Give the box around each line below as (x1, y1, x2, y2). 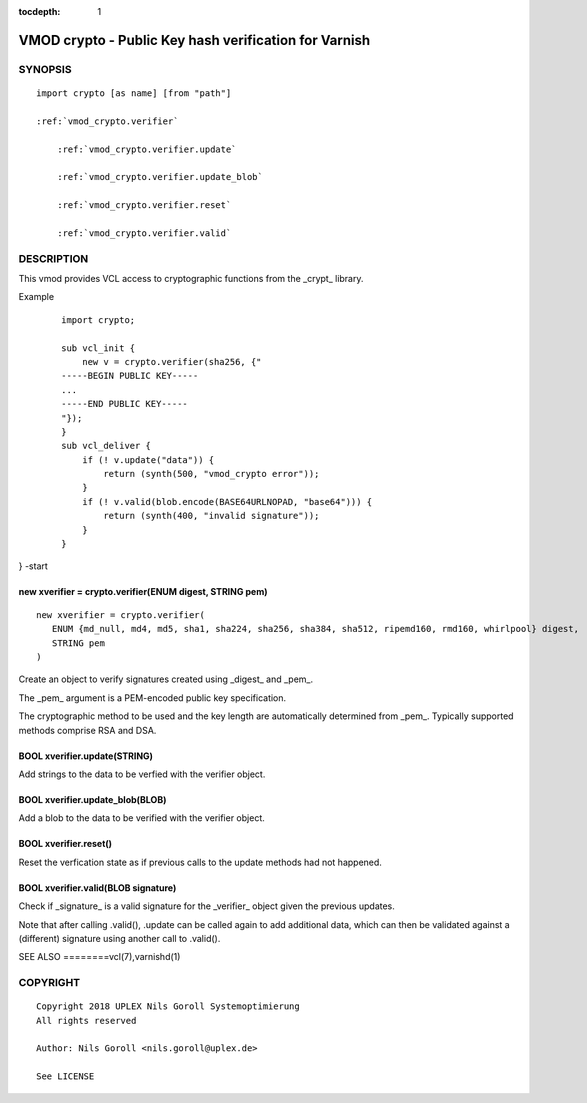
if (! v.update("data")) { (81, 454, 215, 465)
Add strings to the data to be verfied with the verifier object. (18, 768, 266, 780)
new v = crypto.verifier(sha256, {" (81, 356, 262, 367)
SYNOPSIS (18, 62, 72, 76)
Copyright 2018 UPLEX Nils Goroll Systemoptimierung (36, 1001, 300, 1012)
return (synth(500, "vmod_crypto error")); (103, 468, 320, 480)
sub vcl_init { (61, 342, 136, 354)
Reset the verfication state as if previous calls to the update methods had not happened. (18, 856, 382, 868)
